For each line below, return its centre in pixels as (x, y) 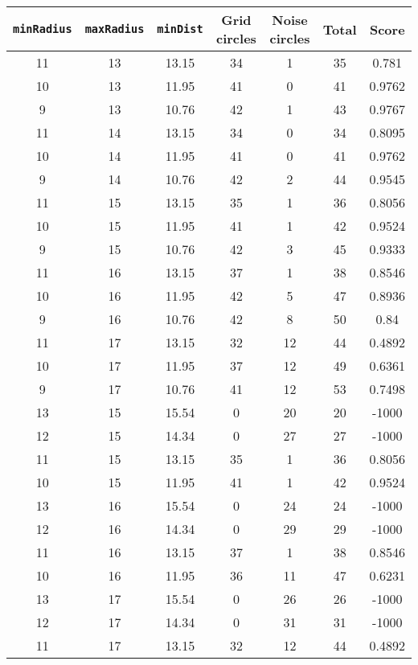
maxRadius (115, 29)
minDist (180, 29)
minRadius (43, 29)
